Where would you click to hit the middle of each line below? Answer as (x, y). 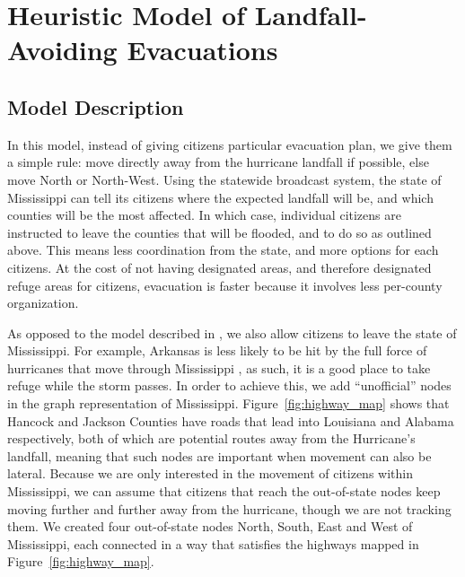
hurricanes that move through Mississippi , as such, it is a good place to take (219, 367)
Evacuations (202, 50)
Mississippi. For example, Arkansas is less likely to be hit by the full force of (217, 350)
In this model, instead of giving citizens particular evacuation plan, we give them (230, 144)
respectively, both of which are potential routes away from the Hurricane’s (211, 438)
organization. (43, 303)
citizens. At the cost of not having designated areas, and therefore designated (219, 267)
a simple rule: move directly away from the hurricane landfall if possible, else (218, 162)
